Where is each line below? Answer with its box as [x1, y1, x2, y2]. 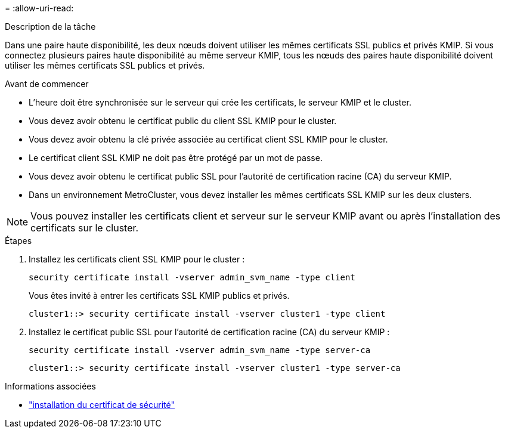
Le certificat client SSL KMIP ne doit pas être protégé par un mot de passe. [29, 153, 323, 163]
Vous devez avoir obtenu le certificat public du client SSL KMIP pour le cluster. [29, 116, 337, 126]
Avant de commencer [5, 79, 89, 89]
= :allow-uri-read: [5, 3, 74, 13]
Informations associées [5, 381, 96, 391]
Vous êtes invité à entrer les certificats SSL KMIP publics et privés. [29, 290, 290, 301]
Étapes [5, 236, 32, 246]
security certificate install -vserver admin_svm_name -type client [29, 273, 355, 282]
